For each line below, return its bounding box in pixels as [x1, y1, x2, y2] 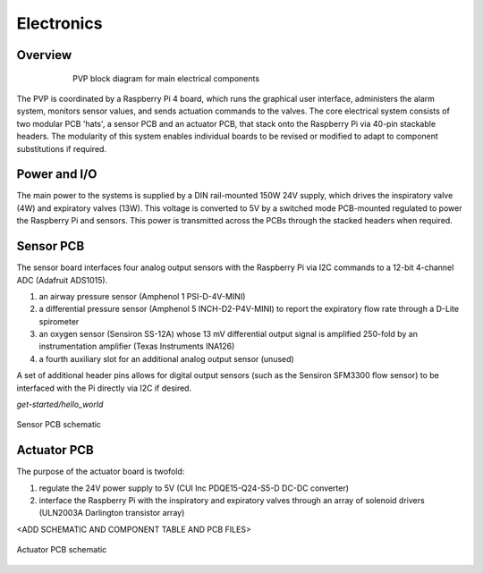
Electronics [16, 13, 103, 33]
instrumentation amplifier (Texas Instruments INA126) [38, 341, 235, 352]
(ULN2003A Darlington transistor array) [38, 508, 185, 518]
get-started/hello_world [16, 399, 104, 410]
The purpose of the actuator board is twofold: [16, 466, 185, 477]
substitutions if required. [16, 143, 107, 154]
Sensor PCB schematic [16, 419, 102, 430]
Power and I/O [16, 166, 97, 182]
